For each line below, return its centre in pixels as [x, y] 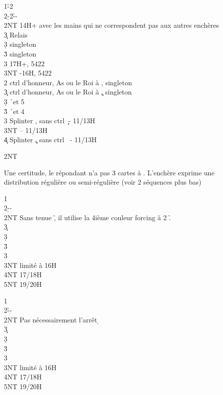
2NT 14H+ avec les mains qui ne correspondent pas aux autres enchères [111, 25]
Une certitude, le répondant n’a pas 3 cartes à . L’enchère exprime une [109, 172]
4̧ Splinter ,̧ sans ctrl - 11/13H [50, 140]
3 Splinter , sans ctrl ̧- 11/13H [50, 121]
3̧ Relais [16, 34]
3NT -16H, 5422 [28, 73]
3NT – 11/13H [26, 130]
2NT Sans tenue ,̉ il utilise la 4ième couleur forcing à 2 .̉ [87, 217]
